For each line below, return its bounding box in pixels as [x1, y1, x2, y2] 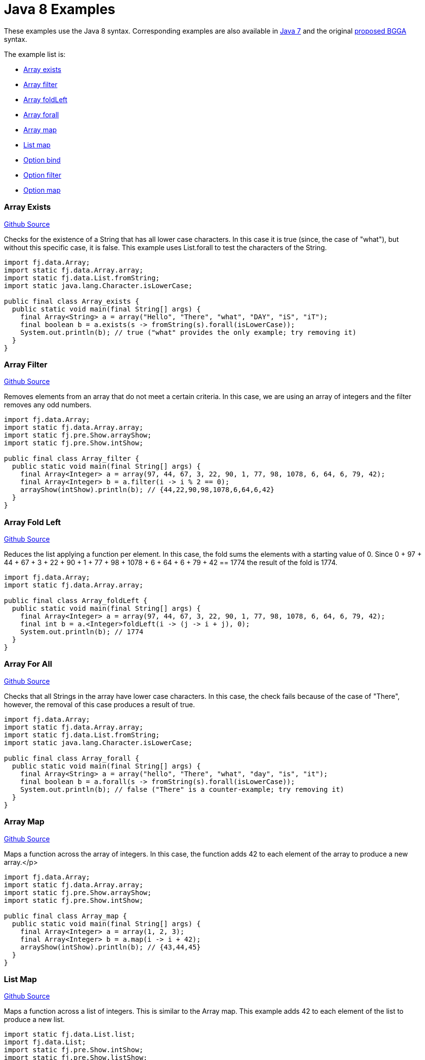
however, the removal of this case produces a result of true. [4, 700, 195, 709]
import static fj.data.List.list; [4, 1030, 135, 1039]
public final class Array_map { [4, 912, 127, 920]
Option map [23, 185, 61, 194]
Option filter [23, 170, 61, 179]
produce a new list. [4, 1015, 65, 1024]
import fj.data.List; [4, 1038, 86, 1046]
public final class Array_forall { [4, 754, 140, 762]
